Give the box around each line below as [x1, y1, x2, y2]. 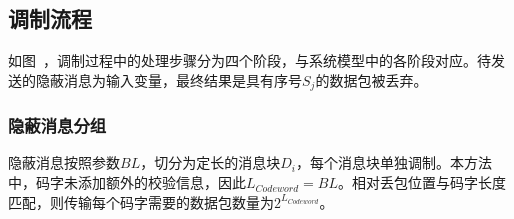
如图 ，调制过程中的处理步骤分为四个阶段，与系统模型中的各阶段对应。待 [8, 50, 491, 71]
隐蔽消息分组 [8, 113, 107, 138]
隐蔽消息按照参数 [8, 152, 120, 173]
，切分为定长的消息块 [140, 152, 281, 173]
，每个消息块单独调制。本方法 [295, 152, 492, 173]
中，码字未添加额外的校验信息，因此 [8, 172, 246, 193]
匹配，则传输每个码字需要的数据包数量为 [8, 191, 274, 212]
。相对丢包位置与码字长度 [337, 172, 506, 193]
